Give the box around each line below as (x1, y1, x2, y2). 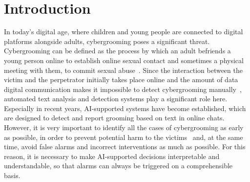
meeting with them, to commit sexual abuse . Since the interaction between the (4, 65, 243, 75)
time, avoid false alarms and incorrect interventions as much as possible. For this (4, 141, 246, 152)
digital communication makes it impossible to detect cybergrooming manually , (4, 84, 242, 94)
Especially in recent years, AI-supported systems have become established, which (4, 103, 246, 113)
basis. (4, 170, 21, 181)
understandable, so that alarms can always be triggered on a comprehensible (4, 160, 233, 171)
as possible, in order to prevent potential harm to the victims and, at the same (4, 132, 243, 142)
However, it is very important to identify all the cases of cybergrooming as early (4, 122, 244, 133)
